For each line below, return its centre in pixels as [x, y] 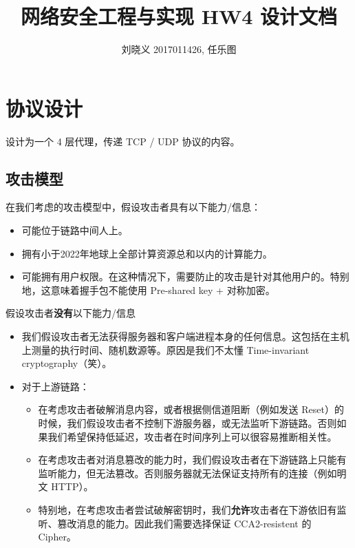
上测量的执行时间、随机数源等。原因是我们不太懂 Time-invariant [165, 349]
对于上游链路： [55, 386]
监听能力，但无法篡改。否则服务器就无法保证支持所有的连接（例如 [187, 473]
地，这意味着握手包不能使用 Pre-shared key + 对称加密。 [148, 289]
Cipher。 [57, 537]
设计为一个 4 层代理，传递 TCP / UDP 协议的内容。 [123, 141]
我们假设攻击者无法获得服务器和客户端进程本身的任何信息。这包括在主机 [185, 336]
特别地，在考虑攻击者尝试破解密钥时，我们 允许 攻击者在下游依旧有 [187, 509]
